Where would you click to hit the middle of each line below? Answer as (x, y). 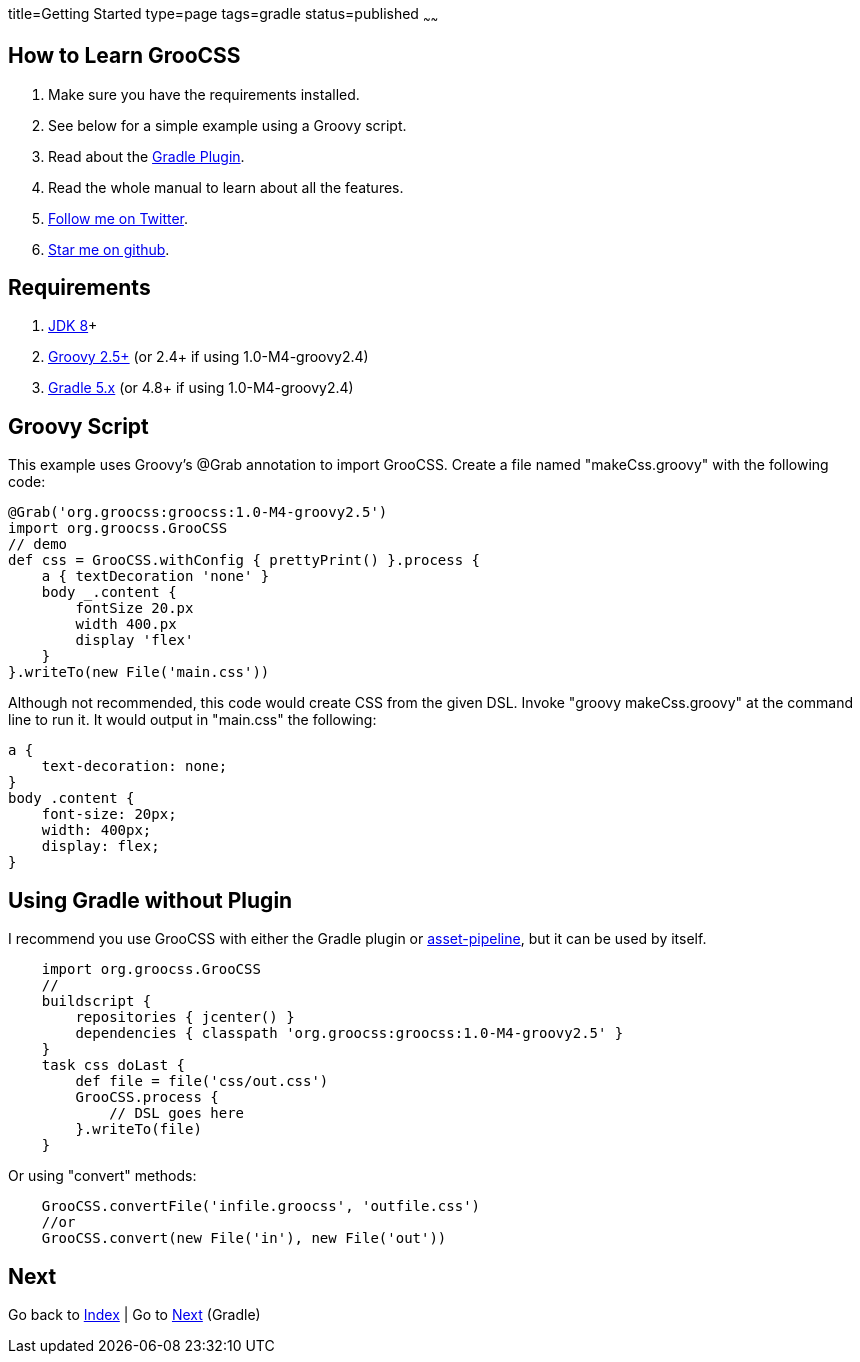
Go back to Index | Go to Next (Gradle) (134, 1315)
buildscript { (96, 1001)
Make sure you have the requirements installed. (204, 94)
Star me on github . (109, 249)
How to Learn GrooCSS (124, 56)
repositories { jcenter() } (185, 1017)
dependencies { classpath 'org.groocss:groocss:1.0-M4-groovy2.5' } (349, 1033)
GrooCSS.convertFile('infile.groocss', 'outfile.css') (261, 1206)
